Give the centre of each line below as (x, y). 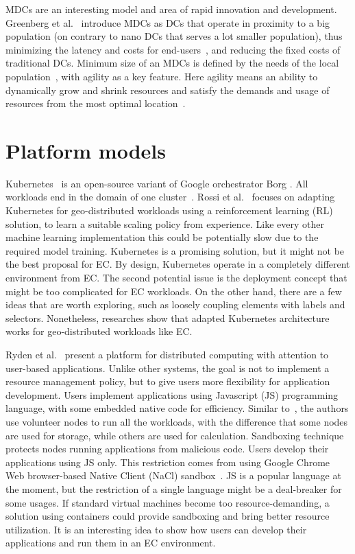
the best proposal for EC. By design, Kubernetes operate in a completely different (178, 264)
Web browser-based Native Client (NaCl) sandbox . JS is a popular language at (173, 475)
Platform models (86, 150)
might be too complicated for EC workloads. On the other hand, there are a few (174, 291)
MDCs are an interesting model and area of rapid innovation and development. (171, 9)
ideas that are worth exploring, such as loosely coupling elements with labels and (175, 304)
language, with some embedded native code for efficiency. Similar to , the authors (177, 408)
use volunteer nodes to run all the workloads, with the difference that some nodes (177, 421)
